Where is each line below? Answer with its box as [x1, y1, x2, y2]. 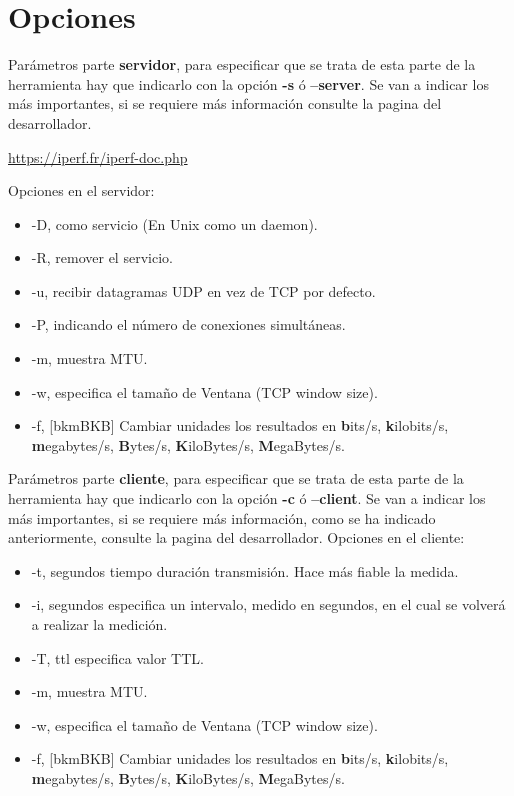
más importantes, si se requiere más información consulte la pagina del [8, 93, 442, 114]
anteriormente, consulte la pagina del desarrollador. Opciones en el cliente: [8, 527, 465, 548]
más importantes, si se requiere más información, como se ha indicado [8, 507, 436, 528]
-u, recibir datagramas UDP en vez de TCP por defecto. [31, 280, 376, 301]
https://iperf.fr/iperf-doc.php [8, 146, 188, 167]
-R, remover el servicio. [31, 247, 173, 268]
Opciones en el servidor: [8, 180, 155, 201]
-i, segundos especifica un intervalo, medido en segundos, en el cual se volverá [31, 594, 506, 615]
